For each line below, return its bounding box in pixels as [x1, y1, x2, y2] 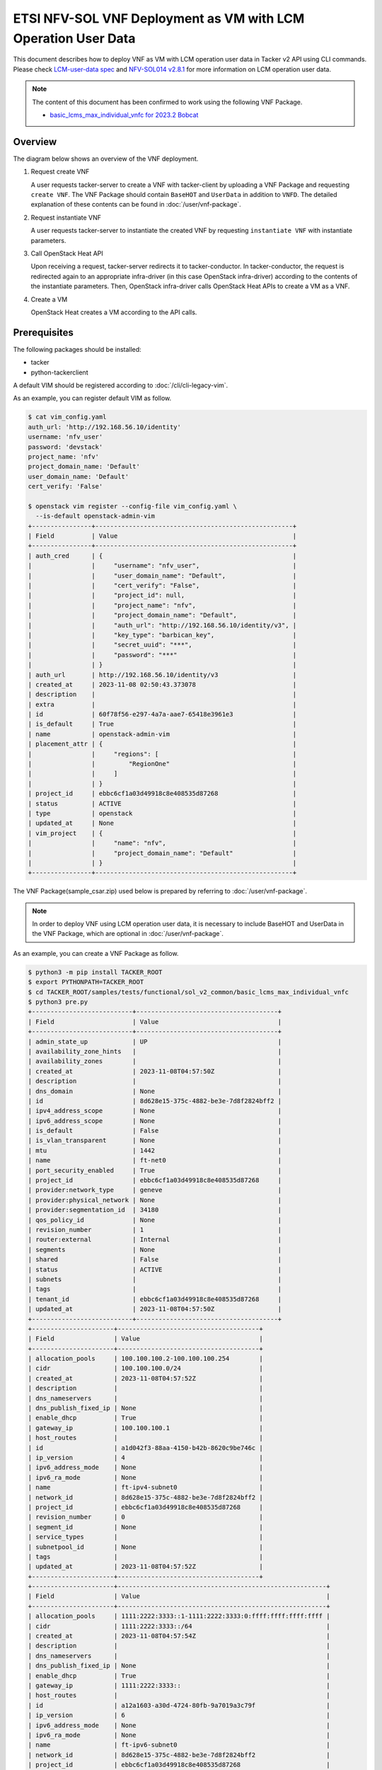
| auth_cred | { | [28, 552, 297, 559]
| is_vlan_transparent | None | [28, 1136, 282, 1145]
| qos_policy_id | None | [28, 1216, 282, 1224]
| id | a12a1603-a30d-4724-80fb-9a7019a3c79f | [28, 1701, 330, 1709]
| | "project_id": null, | [28, 591, 297, 600]
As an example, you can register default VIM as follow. [13, 394, 172, 403]
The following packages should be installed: [13, 345, 141, 353]
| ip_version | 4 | [28, 1454, 263, 1461]
